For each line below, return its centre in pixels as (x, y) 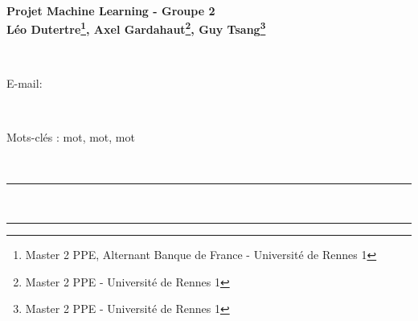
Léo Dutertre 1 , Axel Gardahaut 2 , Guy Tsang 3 (136, 28)
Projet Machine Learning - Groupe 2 (111, 10)
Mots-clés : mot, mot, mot (71, 137)
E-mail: (25, 83)
